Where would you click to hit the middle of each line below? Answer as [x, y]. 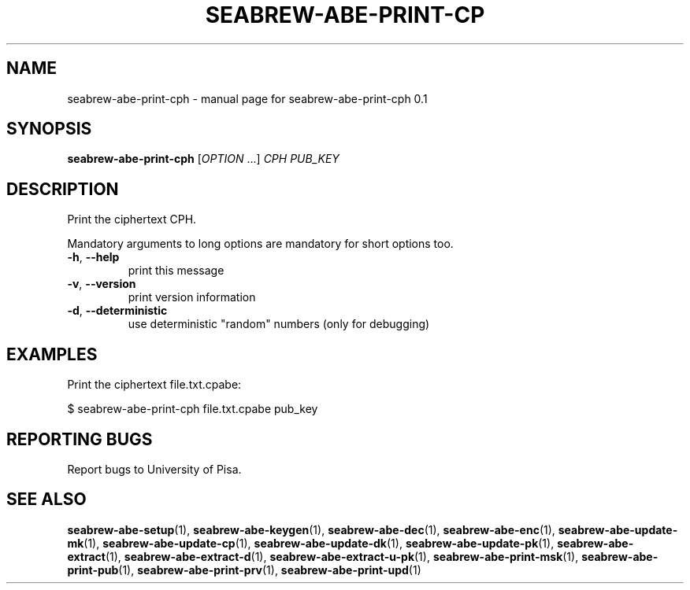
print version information [192, 297]
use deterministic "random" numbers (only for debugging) [279, 324]
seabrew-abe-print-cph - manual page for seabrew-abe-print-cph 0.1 [247, 98]
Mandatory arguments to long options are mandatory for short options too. [260, 244]
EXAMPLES [52, 354]
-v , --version [102, 284]
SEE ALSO [46, 500]
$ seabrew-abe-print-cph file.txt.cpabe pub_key [193, 409]
